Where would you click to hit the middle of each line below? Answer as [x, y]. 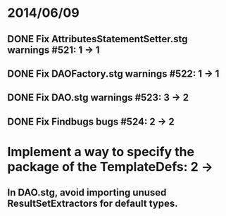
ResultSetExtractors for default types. [93, 204]
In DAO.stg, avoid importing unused [87, 192]
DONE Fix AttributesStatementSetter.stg [98, 39]
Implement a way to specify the [101, 152]
